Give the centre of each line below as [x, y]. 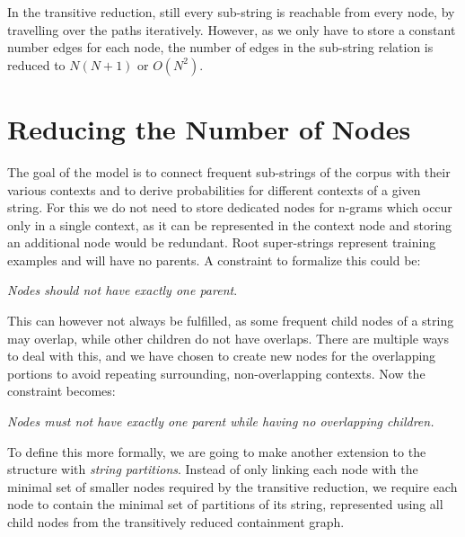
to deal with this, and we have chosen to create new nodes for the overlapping [222, 356]
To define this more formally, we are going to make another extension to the [217, 451]
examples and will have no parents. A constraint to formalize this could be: [214, 260]
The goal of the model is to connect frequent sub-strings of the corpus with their [229, 171]
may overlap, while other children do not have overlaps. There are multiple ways [228, 338]
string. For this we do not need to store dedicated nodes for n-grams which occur [230, 207]
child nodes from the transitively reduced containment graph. [176, 522]
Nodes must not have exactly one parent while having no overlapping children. [221, 421]
